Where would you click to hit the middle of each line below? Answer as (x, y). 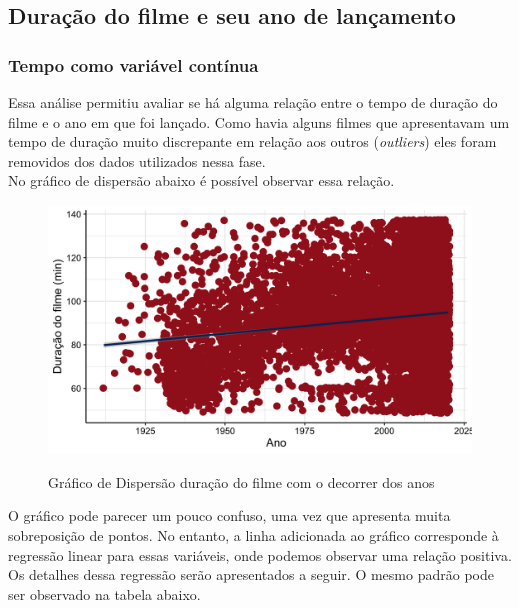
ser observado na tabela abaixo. (104, 593)
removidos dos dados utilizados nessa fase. (137, 160)
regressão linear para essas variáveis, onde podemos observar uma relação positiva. (260, 554)
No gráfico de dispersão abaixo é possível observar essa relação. (201, 180)
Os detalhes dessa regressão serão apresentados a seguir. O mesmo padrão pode (251, 574)
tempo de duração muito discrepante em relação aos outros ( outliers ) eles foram (252, 141)
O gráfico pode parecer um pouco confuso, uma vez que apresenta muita (229, 515)
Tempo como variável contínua (133, 64)
